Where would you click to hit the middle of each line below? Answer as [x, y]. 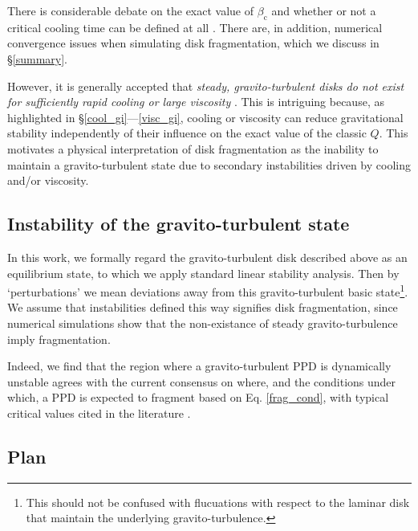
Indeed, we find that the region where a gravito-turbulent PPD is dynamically [199, 366]
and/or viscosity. [48, 180]
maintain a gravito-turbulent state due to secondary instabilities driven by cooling [209, 164]
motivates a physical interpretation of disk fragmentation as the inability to [193, 148]
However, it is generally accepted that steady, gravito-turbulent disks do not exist [206, 86]
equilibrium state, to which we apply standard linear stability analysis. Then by [203, 273]
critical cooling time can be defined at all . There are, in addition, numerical [195, 27]
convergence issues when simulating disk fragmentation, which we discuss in [193, 43]
